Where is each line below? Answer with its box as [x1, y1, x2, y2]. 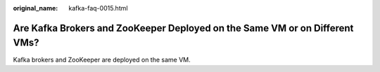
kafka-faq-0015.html [68, 4, 128, 12]
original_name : [13, 4, 58, 12]
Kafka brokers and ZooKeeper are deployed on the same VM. [13, 55, 191, 64]
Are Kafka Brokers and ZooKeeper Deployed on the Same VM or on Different [13, 22, 354, 34]
